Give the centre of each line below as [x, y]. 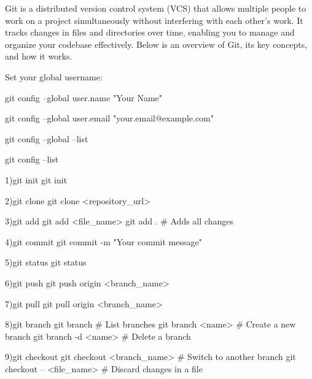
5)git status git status [46, 262]
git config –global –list [47, 138]
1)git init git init [36, 179]
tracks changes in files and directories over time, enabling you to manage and [150, 32]
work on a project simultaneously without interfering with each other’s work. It [154, 20]
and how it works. [39, 56]
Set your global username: [54, 76]
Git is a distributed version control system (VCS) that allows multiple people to [156, 8]
